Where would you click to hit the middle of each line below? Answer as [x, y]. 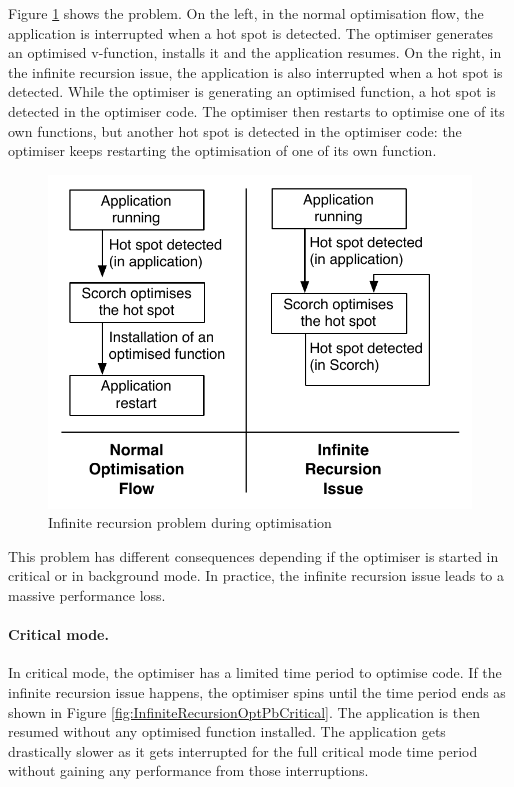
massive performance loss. [87, 595]
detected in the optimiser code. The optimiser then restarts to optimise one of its [256, 110]
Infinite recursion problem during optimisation [190, 522]
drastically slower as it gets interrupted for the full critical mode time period [243, 750]
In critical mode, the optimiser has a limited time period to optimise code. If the [255, 672]
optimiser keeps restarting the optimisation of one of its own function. [222, 150]
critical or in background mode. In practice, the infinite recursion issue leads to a [256, 575]
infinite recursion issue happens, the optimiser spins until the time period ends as [257, 691]
